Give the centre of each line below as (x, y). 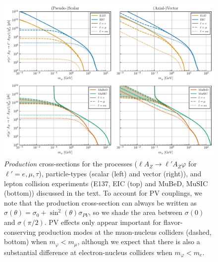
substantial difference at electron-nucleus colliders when (88, 252)
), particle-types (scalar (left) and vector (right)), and (120, 174)
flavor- (173, 222)
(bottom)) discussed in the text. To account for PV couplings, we (103, 193)
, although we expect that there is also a (139, 241)
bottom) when (26, 241)
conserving (20, 232)
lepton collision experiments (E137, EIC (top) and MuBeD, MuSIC (106, 183)
